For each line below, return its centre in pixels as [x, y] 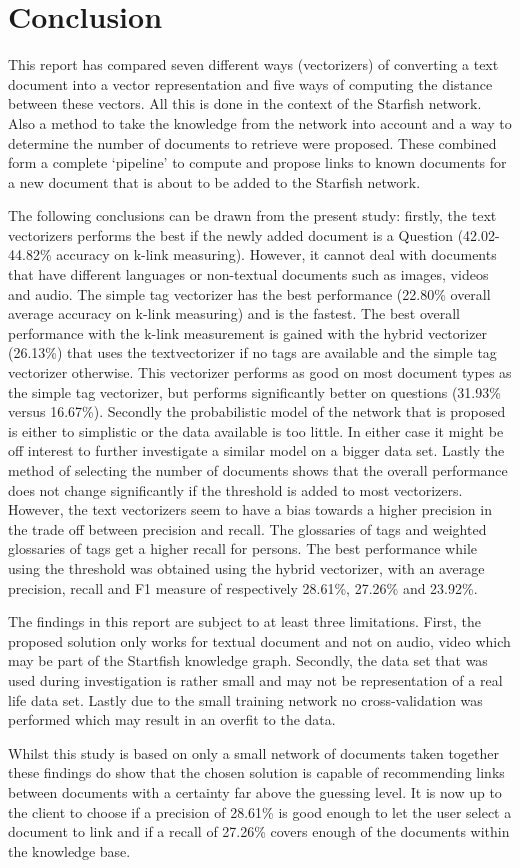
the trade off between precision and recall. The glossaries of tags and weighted [247, 528]
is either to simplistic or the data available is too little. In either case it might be [256, 430]
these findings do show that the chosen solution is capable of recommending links [256, 772]
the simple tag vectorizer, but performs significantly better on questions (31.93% [254, 391]
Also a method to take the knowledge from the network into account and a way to [260, 122]
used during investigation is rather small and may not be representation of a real [255, 679]
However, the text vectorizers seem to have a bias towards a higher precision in [250, 509]
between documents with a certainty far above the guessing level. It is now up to [255, 791]
